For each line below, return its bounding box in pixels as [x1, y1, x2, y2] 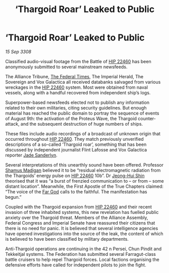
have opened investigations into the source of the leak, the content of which [5, 231, 163, 237]
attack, [5, 121, 20, 127]
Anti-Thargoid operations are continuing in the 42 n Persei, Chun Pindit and [5, 246, 162, 252]
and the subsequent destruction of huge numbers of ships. [20, 121, 143, 127]
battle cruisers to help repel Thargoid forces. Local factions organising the [5, 256, 160, 262]
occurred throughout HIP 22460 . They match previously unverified [5, 136, 144, 142]
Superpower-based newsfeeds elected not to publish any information [5, 99, 150, 105]
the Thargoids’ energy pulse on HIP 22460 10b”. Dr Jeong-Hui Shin [5, 173, 145, 179]
